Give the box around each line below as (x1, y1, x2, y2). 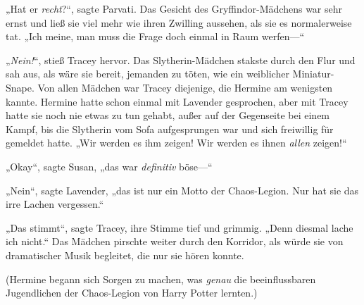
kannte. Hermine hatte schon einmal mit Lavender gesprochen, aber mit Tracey (6, 94, 349, 108)
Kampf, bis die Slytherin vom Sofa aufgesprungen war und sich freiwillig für (6, 121, 334, 136)
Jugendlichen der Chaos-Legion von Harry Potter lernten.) (6, 285, 258, 300)
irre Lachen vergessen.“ (6, 197, 104, 211)
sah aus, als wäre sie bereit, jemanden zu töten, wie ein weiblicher (6, 66, 289, 81)
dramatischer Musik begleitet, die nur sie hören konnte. (6, 247, 244, 262)
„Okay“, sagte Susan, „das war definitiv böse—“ (6, 158, 213, 173)
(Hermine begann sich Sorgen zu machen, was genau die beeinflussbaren (6, 271, 316, 286)
